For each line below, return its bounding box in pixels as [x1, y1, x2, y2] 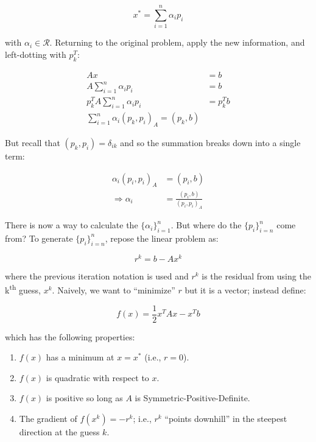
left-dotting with [5, 47, 66, 60]
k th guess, [5, 282, 41, 296]
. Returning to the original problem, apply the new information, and [49, 36, 305, 49]
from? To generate [5, 231, 73, 244]
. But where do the [170, 219, 242, 231]
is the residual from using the [202, 269, 311, 282]
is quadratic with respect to [46, 371, 149, 384]
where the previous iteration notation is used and [5, 269, 189, 282]
